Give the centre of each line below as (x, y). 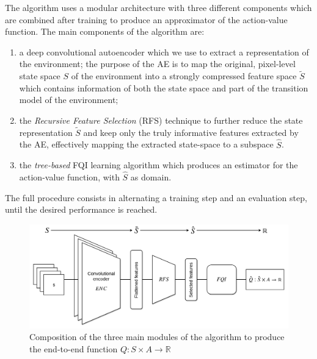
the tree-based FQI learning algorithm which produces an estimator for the (158, 165)
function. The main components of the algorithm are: (105, 31)
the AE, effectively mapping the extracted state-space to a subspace (146, 144)
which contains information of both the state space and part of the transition (164, 87)
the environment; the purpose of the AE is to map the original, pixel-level (157, 64)
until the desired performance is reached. (81, 209)
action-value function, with (69, 177)
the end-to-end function (74, 348)
